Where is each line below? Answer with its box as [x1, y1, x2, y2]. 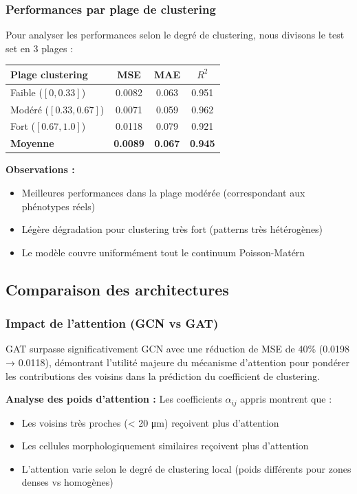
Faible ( [10, 85, 43, 99]
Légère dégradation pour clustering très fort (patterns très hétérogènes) [21, 222, 323, 236]
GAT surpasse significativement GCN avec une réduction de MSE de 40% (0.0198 [6, 341, 350, 356]
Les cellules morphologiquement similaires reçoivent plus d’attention [21, 438, 309, 453]
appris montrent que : [240, 392, 332, 406]
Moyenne [10, 136, 54, 150]
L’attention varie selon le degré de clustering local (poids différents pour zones [21, 461, 351, 475]
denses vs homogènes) [21, 475, 113, 489]
